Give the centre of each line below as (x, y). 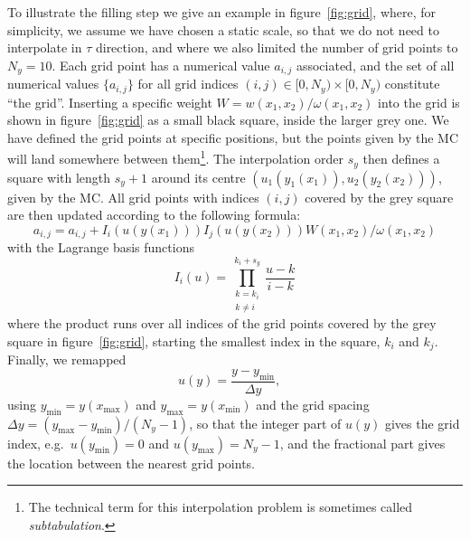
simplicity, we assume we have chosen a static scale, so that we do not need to (223, 29)
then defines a (401, 159)
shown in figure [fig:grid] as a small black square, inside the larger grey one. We (228, 120)
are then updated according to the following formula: (154, 215)
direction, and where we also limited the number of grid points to (277, 47)
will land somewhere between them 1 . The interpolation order (176, 157)
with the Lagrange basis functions (101, 247)
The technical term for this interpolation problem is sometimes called (221, 507)
